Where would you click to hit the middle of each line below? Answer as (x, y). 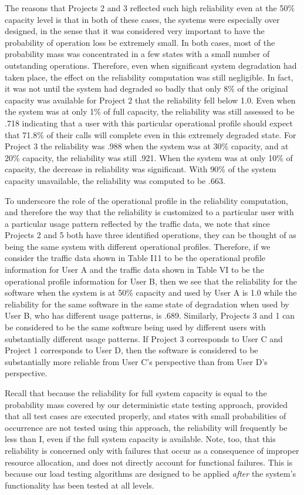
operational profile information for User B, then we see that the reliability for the (151, 281)
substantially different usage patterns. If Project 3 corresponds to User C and (144, 338)
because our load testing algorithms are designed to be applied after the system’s (151, 474)
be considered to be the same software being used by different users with (135, 327)
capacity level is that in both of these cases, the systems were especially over (142, 19)
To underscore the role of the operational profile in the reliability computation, (146, 200)
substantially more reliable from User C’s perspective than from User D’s (136, 361)
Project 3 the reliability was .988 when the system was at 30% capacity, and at (147, 146)
